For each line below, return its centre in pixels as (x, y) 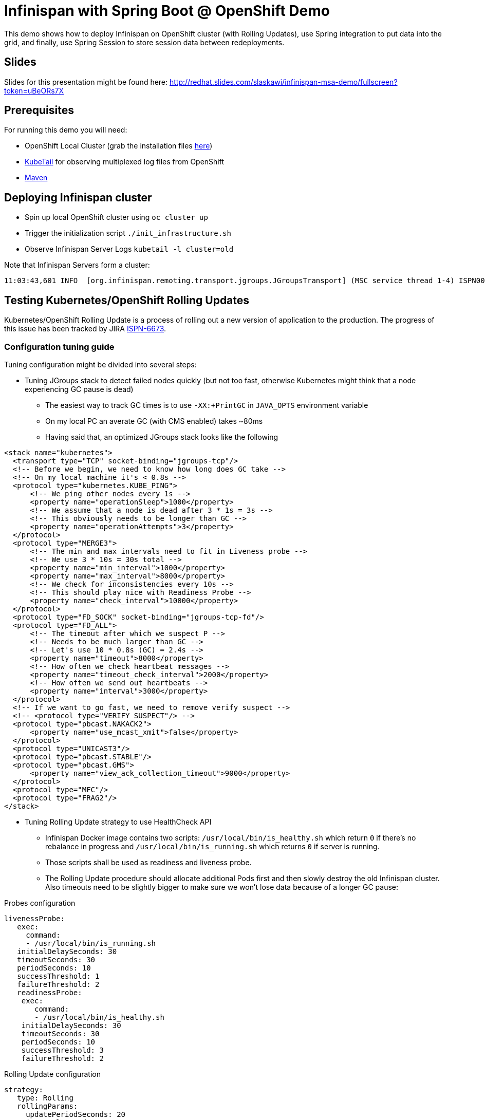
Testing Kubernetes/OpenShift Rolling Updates (127, 300)
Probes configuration (40, 903)
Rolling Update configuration (53, 1074)
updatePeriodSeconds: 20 (76, 1114)
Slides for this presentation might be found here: (86, 82)
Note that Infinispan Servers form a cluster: (77, 265)
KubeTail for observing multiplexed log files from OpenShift (125, 162)
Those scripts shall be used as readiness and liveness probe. (148, 862)
